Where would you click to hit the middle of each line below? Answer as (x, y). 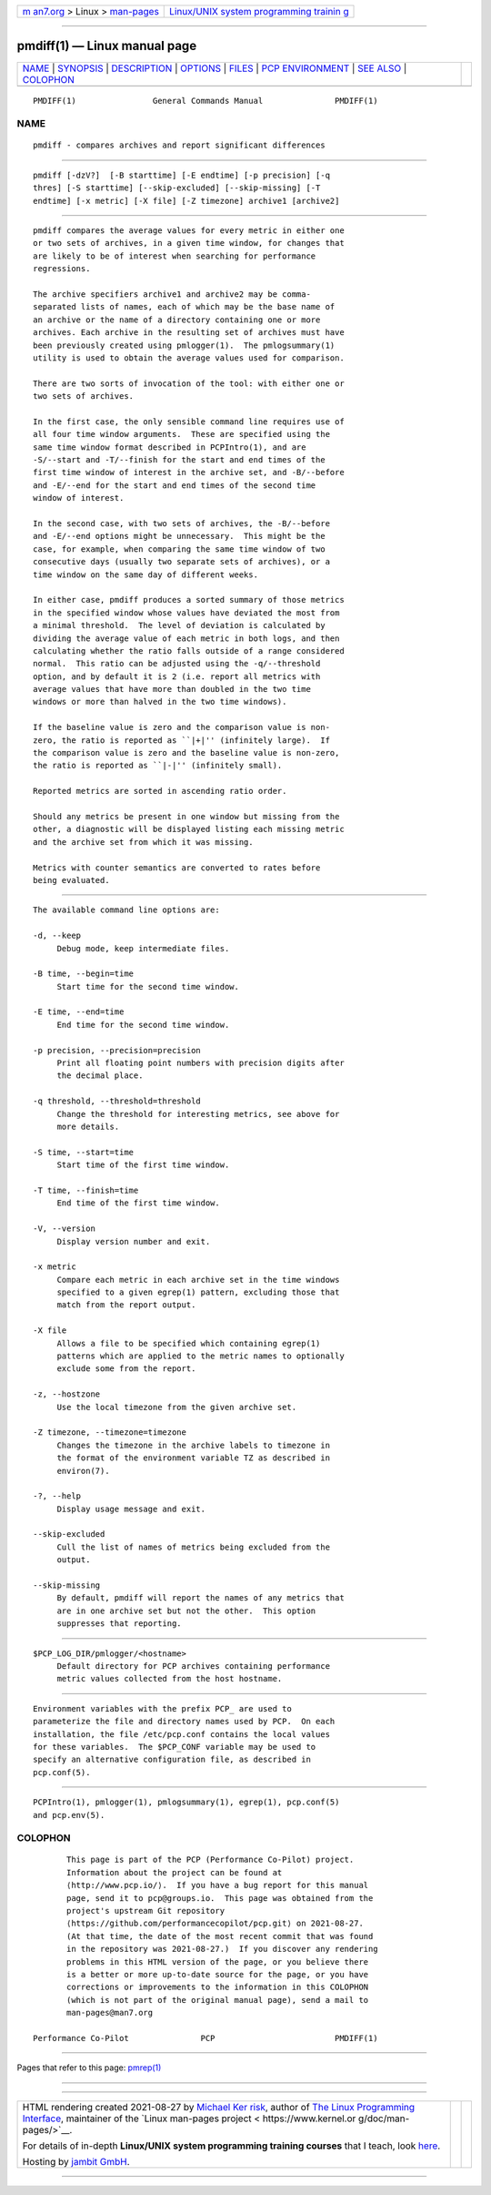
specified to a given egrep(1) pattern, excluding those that (198, 1292)
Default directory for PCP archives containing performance (194, 1666)
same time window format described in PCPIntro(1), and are (170, 447)
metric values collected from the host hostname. (170, 1679)
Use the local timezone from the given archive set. (177, 1407)
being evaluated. (71, 880)
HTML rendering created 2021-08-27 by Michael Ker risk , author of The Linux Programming (219, 2107)
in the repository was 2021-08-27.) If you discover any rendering (222, 1949)
